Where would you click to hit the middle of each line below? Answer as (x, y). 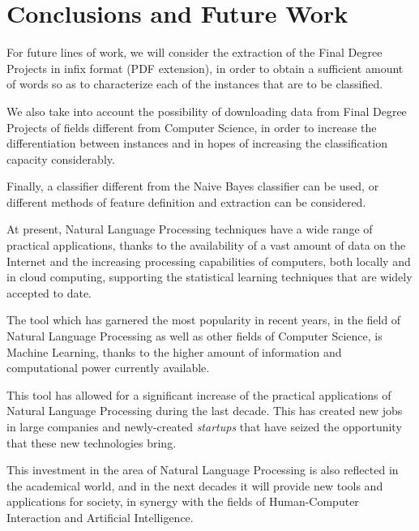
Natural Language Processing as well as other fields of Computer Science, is (195, 336)
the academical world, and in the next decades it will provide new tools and (195, 485)
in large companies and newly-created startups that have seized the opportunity (204, 426)
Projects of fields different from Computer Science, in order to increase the (192, 127)
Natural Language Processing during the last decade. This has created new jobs (205, 411)
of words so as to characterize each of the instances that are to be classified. (195, 84)
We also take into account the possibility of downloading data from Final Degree (207, 111)
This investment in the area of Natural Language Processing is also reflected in (203, 470)
